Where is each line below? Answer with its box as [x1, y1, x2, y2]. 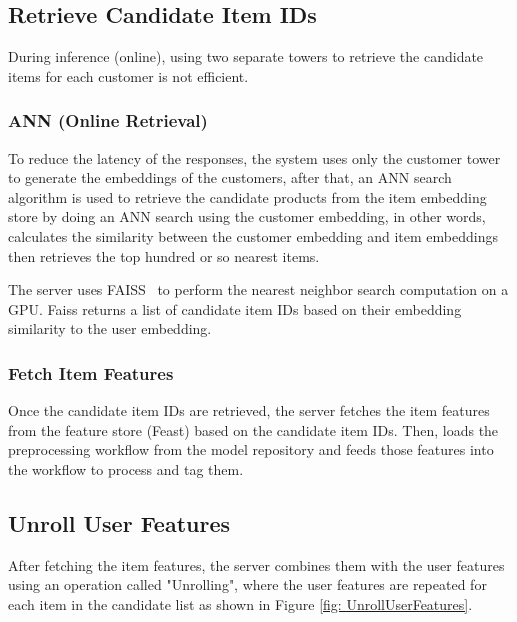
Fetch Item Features [8, 360, 174, 385]
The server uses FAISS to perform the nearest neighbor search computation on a [8, 279, 509, 300]
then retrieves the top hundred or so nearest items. [8, 245, 320, 266]
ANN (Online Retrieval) [8, 108, 208, 133]
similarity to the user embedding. [8, 318, 212, 339]
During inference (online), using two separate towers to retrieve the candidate [8, 46, 484, 67]
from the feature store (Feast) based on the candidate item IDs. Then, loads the [8, 419, 499, 440]
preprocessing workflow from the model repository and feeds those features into [8, 439, 494, 460]
